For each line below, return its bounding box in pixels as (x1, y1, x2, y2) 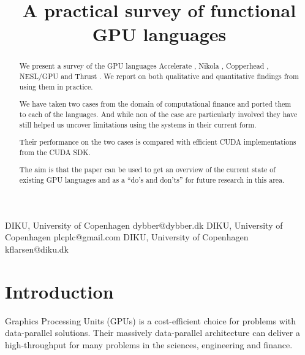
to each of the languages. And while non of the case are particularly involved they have (19, 109, 298, 119)
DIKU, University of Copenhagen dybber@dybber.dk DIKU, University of (5, 218, 283, 231)
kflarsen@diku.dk (5, 242, 69, 255)
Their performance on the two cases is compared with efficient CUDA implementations (19, 137, 296, 147)
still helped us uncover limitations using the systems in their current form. (19, 119, 257, 129)
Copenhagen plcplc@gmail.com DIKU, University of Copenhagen (5, 231, 249, 243)
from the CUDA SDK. (19, 147, 91, 157)
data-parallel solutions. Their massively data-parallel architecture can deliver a (5, 326, 300, 339)
